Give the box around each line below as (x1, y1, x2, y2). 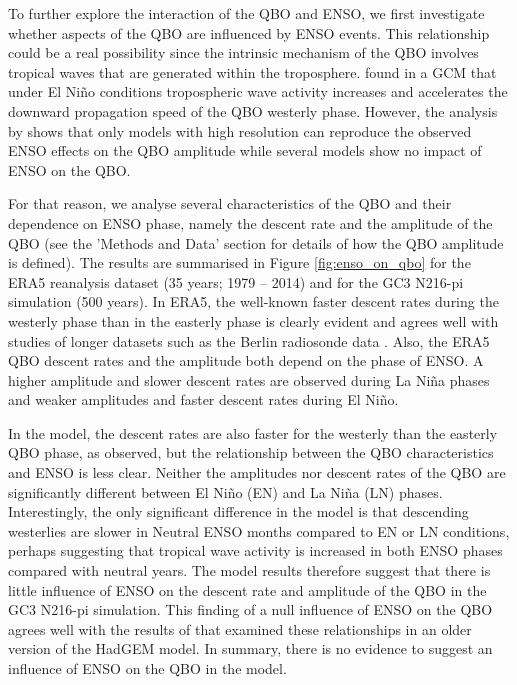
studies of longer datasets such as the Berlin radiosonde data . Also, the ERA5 (8, 330, 490, 351)
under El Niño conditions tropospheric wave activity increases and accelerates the (8, 81, 508, 102)
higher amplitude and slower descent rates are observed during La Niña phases (8, 369, 490, 390)
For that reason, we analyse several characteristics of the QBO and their (8, 193, 452, 214)
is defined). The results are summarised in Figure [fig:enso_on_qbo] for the (8, 252, 471, 273)
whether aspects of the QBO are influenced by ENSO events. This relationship (8, 22, 490, 43)
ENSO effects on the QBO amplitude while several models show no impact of (8, 140, 482, 161)
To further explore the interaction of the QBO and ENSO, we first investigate (8, 3, 485, 23)
